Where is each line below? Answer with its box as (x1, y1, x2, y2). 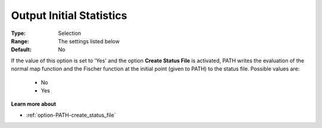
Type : (11, 30, 26, 37)
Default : (11, 46, 32, 53)
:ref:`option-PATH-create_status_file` (26, 111, 116, 119)
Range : (11, 37, 29, 44)
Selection (58, 30, 82, 37)
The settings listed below (58, 37, 120, 44)
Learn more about (11, 101, 57, 108)
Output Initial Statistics (11, 9, 128, 22)
